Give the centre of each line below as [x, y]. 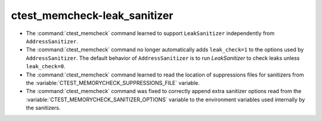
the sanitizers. [43, 108]
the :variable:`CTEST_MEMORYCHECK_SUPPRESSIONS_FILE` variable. [113, 82]
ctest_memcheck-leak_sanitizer [92, 15]
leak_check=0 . [46, 66]
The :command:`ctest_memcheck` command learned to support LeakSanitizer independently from [150, 33]
